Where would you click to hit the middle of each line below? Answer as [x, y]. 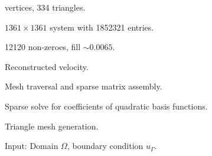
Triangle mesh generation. [52, 126]
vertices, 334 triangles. [45, 7]
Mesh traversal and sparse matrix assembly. [84, 86]
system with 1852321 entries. [102, 27]
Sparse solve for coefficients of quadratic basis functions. [106, 106]
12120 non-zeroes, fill [43, 47]
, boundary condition [105, 146]
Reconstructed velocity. [47, 66]
